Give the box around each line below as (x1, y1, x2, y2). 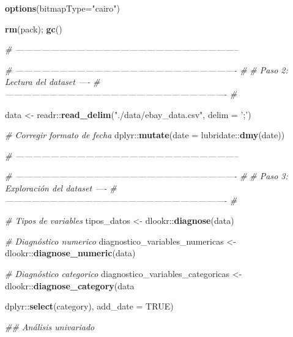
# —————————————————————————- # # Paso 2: (5, 63, 288, 76)
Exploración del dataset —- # (5, 181, 117, 194)
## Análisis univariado (5, 320, 95, 333)
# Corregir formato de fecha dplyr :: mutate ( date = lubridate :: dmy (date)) (5, 128, 285, 141)
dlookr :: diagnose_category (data (5, 279, 135, 292)
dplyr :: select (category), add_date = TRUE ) (5, 300, 174, 313)
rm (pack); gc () (5, 22, 62, 35)
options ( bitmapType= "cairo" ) (5, 2, 121, 14)
